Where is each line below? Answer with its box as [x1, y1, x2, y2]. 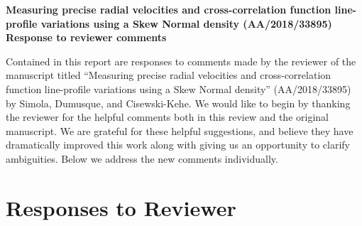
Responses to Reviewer [6, 193, 236, 222]
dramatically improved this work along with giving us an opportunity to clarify [6, 137, 350, 152]
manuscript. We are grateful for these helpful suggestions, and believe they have [6, 123, 353, 138]
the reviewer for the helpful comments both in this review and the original [6, 109, 329, 124]
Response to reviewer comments [6, 30, 167, 45]
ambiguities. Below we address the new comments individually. [6, 151, 278, 166]
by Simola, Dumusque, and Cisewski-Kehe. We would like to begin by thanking [6, 95, 351, 110]
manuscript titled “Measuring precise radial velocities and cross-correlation [6, 68, 331, 82]
